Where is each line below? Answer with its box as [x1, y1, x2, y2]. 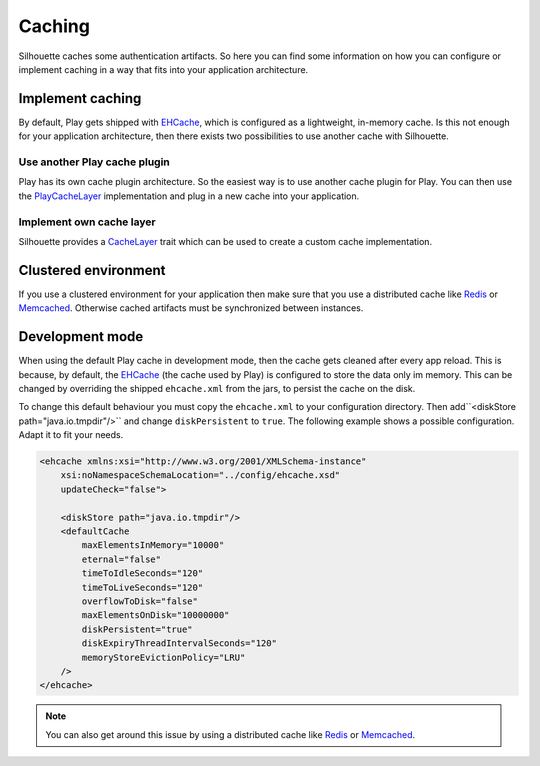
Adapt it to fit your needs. [18, 429, 124, 441]
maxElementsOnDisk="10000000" [81, 610, 230, 621]
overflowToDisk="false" [81, 595, 199, 607]
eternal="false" [81, 553, 162, 565]
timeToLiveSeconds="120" [81, 581, 204, 593]
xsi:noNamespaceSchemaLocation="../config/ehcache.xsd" [60, 470, 341, 481]
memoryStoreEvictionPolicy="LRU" [81, 651, 246, 663]
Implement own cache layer [18, 215, 156, 229]
